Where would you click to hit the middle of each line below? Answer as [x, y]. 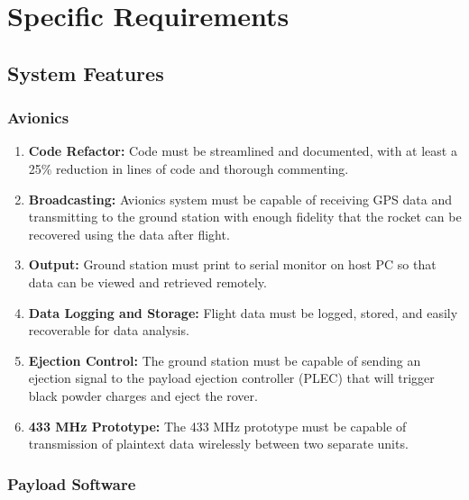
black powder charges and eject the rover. [143, 395]
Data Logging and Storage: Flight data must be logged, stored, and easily [243, 312]
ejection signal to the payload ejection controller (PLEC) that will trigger [231, 378]
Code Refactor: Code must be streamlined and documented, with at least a [243, 151]
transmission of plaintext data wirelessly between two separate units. [218, 444]
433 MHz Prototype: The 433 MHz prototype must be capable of [217, 426]
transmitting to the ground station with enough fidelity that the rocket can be [245, 217]
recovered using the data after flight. [129, 234]
